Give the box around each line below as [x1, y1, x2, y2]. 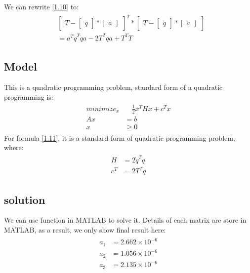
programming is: [4, 91, 53, 102]
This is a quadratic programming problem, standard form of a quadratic [4, 82, 223, 92]
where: [4, 142, 24, 153]
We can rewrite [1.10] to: [4, 1, 79, 11]
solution [4, 192, 45, 207]
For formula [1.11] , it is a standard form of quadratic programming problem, [4, 132, 235, 143]
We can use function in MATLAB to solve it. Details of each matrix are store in [4, 215, 247, 225]
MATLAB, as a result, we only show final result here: [4, 225, 166, 235]
